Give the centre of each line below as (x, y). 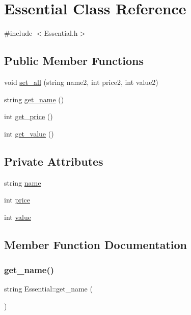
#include (18, 33)
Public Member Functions (74, 61)
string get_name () (34, 99)
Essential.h (61, 33)
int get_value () (29, 133)
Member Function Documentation (96, 244)
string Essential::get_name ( (48, 289)
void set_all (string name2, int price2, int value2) (81, 82)
